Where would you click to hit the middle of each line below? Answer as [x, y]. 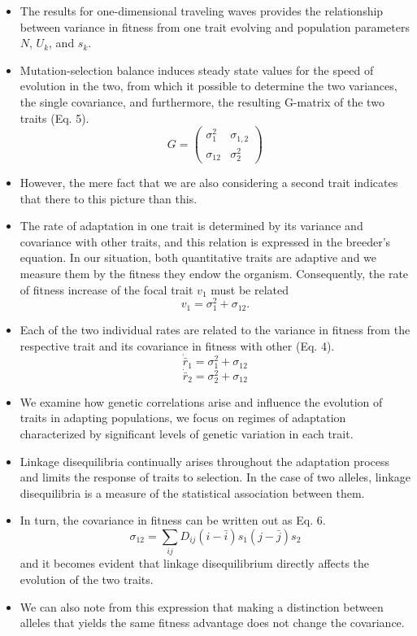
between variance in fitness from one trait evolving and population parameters [215, 26]
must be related [250, 289]
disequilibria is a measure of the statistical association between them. [192, 492]
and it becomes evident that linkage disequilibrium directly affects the [195, 563]
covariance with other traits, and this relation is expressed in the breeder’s [205, 241]
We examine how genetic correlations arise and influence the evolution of [201, 401]
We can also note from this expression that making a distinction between [202, 606]
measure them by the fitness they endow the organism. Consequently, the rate [214, 274]
